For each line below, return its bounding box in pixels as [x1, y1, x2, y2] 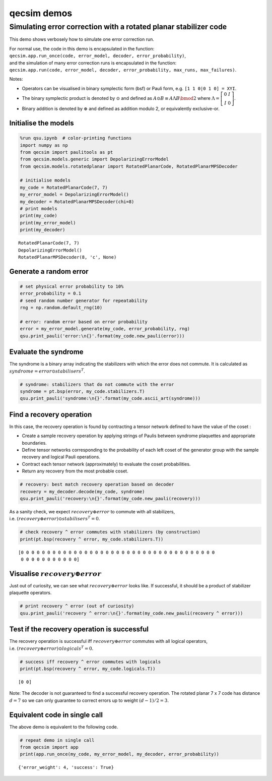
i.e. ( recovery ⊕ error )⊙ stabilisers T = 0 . [9, 515, 100, 522]
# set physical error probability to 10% [20, 283, 124, 289]
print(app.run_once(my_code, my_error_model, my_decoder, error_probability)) [20, 751, 219, 757]
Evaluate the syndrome [9, 348, 84, 356]
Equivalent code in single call [9, 710, 103, 719]
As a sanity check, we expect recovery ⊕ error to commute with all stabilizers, [9, 508, 175, 514]
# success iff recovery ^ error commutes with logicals [20, 658, 161, 665]
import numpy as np [20, 142, 68, 148]
